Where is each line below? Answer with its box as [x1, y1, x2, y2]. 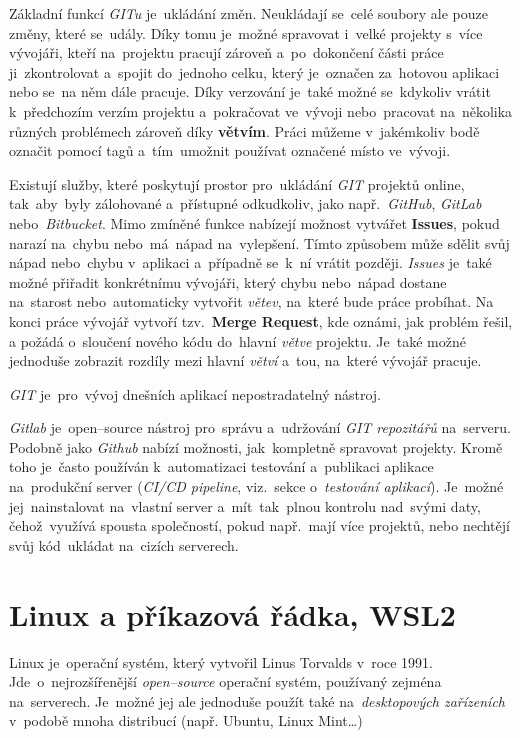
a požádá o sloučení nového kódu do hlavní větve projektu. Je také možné [9, 330, 466, 351]
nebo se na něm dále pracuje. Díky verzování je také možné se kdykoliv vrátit [9, 81, 491, 102]
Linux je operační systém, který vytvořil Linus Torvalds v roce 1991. [9, 651, 434, 672]
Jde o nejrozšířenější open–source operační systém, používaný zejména [9, 671, 442, 692]
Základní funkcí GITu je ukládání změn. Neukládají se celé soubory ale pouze [9, 3, 489, 23]
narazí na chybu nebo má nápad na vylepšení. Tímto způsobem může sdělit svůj [9, 232, 510, 253]
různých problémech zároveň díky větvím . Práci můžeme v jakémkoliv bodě [9, 120, 480, 141]
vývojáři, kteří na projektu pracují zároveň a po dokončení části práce [9, 42, 444, 63]
